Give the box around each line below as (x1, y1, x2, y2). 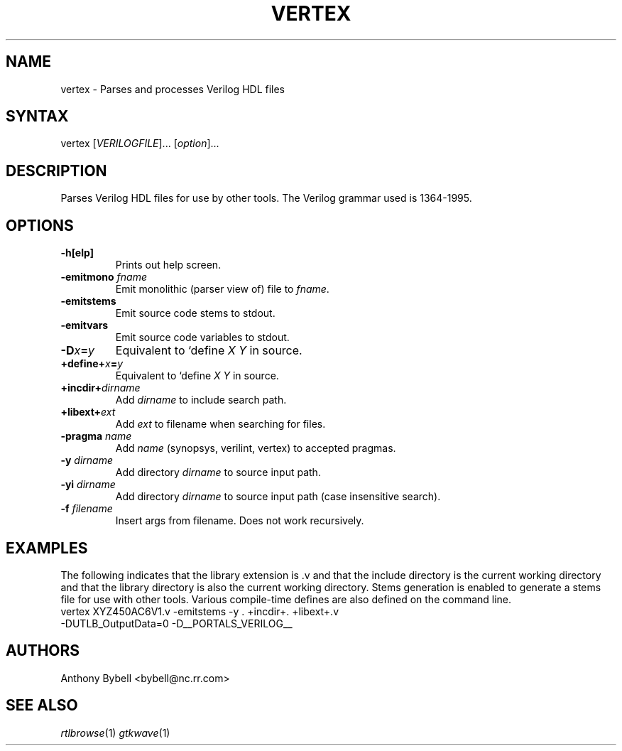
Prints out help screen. (115, 259, 222, 271)
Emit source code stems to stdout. (115, 307, 275, 320)
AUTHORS (6, 642, 80, 660)
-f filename (60, 502, 113, 515)
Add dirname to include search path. (115, 394, 287, 406)
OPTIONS (6, 216, 74, 234)
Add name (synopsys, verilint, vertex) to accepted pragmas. (115, 442, 396, 455)
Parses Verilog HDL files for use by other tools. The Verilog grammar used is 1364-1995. (60, 192, 472, 205)
